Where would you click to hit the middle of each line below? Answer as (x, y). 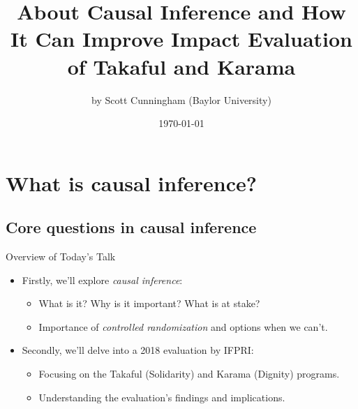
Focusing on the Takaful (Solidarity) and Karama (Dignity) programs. (189, 374)
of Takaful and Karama (181, 66)
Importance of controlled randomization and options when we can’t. (183, 326)
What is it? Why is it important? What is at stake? (149, 303)
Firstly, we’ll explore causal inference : (102, 280)
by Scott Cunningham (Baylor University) (181, 99)
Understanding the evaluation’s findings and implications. (162, 397)
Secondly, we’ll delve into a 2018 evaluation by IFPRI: (138, 350)
